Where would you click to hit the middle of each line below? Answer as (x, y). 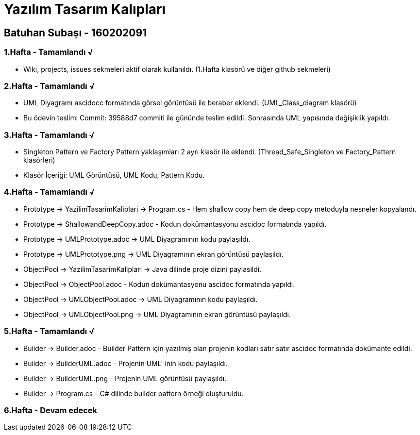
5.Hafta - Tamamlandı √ (49, 331)
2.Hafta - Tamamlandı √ (49, 86)
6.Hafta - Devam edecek (51, 410)
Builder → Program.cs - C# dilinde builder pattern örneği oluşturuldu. (134, 393)
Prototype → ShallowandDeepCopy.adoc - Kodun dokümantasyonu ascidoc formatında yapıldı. (175, 224)
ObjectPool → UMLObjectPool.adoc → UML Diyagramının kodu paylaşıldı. (141, 299)
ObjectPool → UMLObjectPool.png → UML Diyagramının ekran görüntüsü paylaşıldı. (157, 314)
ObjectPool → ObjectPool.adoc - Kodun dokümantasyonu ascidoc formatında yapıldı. (159, 284)
